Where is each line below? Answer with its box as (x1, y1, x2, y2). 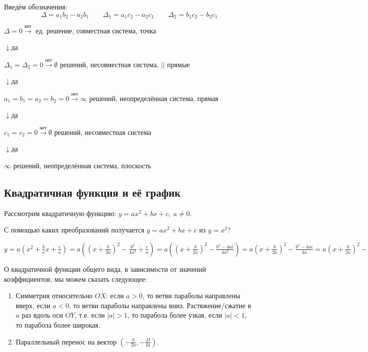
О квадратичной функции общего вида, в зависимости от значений (4, 263, 206, 274)
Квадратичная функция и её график (4, 184, 181, 200)
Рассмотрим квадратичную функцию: (4, 208, 116, 218)
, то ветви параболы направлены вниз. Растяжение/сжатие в (69, 300, 251, 310)
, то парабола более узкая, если (127, 310, 222, 320)
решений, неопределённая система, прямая (89, 93, 219, 103)
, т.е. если (75, 310, 105, 320)
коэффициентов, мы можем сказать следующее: (4, 273, 147, 284)
